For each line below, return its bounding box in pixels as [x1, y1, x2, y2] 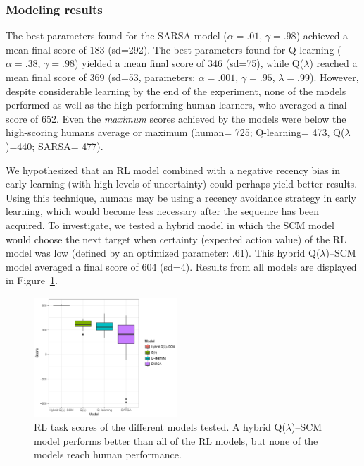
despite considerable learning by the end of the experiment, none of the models [6, 83, 346, 98]
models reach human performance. [34, 447, 182, 462]
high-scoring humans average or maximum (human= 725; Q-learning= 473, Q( [6, 125, 345, 140]
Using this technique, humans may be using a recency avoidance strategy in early [6, 190, 356, 204]
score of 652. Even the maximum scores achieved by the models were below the [6, 111, 346, 125]
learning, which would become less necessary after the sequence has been [6, 204, 320, 219]
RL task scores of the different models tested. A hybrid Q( [34, 419, 286, 434]
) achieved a [296, 28, 349, 43]
